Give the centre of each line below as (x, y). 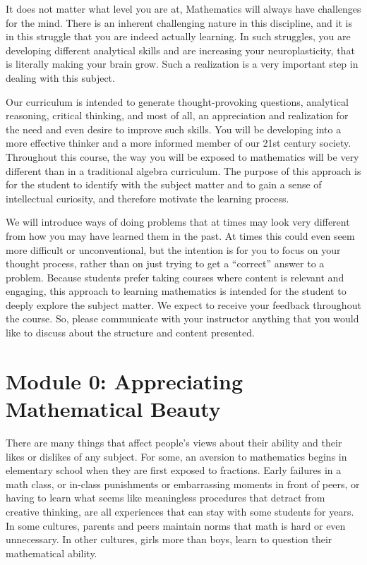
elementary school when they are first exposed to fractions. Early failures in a (174, 470)
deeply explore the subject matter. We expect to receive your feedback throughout (183, 304)
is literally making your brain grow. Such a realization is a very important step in (182, 64)
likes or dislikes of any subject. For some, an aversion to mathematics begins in (176, 456)
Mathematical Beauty (113, 409)
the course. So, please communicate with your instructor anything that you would (182, 318)
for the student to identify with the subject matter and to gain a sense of (164, 184)
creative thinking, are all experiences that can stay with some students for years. (180, 511)
